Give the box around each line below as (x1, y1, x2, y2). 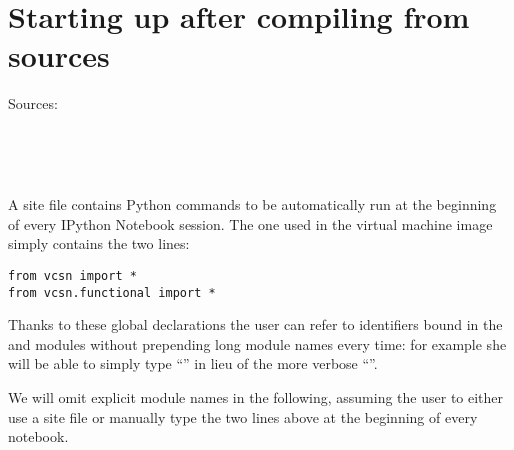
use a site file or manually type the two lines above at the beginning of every (8, 406, 478, 427)
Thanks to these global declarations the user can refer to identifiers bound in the (8, 314, 503, 335)
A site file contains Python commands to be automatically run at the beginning (8, 194, 497, 215)
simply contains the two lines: (8, 233, 190, 254)
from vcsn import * (8, 268, 137, 283)
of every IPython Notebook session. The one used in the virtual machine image (8, 213, 493, 234)
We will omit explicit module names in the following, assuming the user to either (8, 386, 504, 407)
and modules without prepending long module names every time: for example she (8, 333, 507, 354)
